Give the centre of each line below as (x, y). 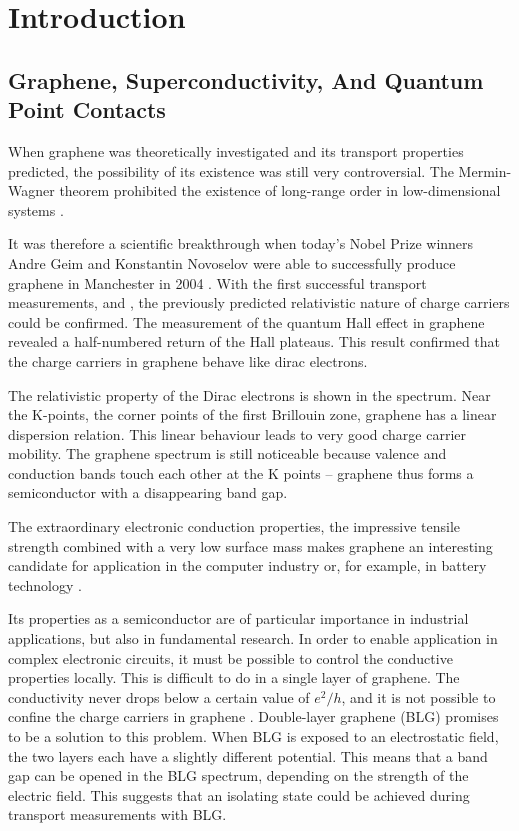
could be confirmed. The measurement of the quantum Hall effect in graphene (246, 321)
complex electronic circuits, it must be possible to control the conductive (230, 657)
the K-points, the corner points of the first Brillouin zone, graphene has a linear (252, 414)
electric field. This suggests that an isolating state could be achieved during (239, 794)
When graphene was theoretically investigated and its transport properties (236, 150)
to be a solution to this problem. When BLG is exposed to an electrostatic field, (253, 736)
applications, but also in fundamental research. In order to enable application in (253, 638)
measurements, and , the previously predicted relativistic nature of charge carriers (259, 302)
